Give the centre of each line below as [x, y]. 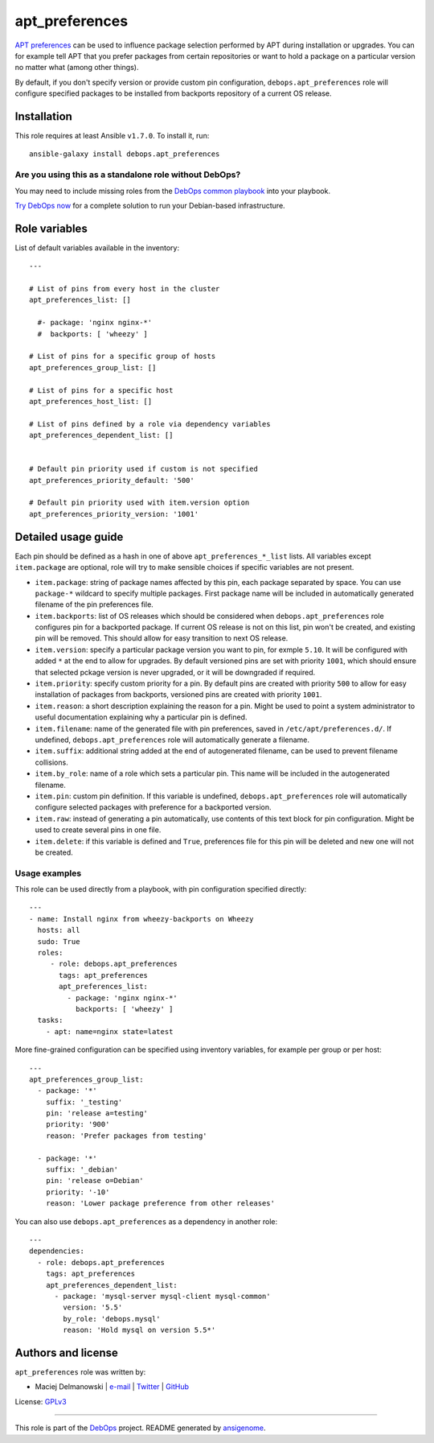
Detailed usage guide [69, 536]
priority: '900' [78, 1124]
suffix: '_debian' [82, 1170]
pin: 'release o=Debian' [94, 1181]
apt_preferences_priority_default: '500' [112, 480]
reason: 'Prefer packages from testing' [127, 1136]
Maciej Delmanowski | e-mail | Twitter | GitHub [112, 1387]
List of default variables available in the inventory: [97, 247]
